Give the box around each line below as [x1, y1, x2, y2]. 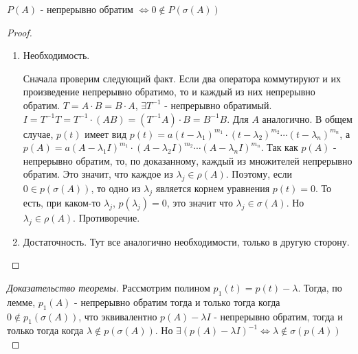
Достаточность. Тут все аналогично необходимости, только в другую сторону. [23, 234, 350, 248]
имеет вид [85, 126, 127, 141]
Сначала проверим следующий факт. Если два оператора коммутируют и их [23, 71, 341, 85]
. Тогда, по [298, 280, 342, 294]
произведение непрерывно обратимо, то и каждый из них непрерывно [23, 84, 315, 99]
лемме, [7, 294, 36, 309]
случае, [23, 126, 54, 141]
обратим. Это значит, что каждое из [23, 167, 173, 181]
